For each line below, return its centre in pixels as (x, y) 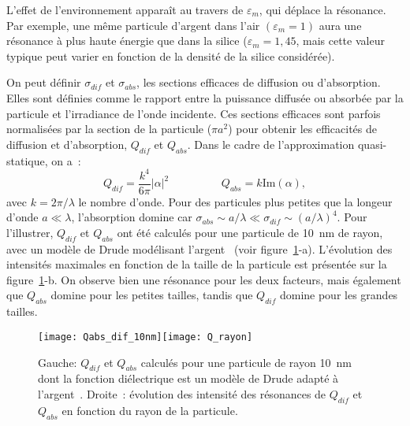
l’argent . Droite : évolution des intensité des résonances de (182, 393)
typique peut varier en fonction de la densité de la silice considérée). (171, 56)
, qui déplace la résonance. (322, 9)
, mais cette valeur (340, 41)
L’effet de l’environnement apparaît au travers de (125, 9)
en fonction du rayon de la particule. (150, 410)
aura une (340, 25)
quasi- (372, 144)
